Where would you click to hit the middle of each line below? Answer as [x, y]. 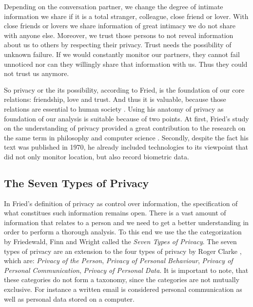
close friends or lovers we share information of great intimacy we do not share [120, 26]
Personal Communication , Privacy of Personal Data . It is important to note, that [126, 270]
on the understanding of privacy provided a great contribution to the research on [125, 128]
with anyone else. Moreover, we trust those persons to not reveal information [119, 35]
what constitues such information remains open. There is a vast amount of [115, 213]
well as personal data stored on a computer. [69, 298]
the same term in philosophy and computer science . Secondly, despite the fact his [126, 137]
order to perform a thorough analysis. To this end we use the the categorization [123, 232]
